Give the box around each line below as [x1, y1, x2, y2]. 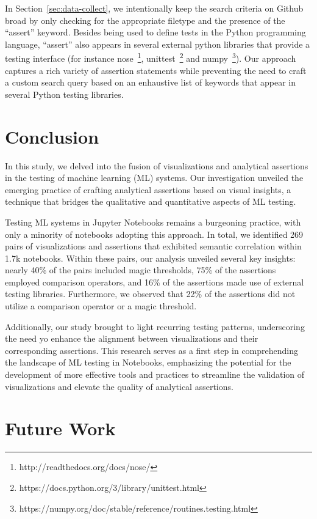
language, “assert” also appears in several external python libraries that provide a [5, 37, 310, 50]
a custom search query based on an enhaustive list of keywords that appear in [5, 76, 296, 89]
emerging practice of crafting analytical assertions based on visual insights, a [5, 183, 291, 196]
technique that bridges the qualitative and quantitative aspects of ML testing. [5, 195, 296, 208]
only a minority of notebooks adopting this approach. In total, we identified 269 [5, 227, 304, 240]
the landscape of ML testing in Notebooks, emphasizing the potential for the [5, 356, 291, 369]
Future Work [5, 416, 116, 441]
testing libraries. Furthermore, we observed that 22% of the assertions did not [5, 287, 296, 300]
